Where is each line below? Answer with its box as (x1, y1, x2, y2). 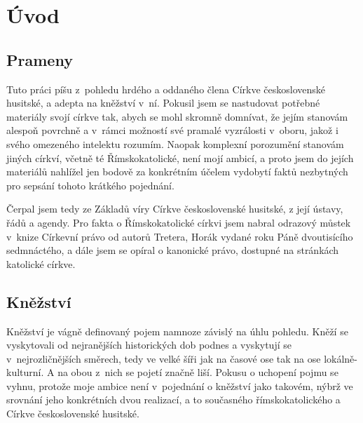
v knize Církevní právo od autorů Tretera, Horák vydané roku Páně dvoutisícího (6, 229, 353, 243)
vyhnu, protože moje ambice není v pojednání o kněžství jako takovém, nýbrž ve (6, 378, 353, 393)
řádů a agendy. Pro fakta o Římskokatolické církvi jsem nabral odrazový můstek (6, 215, 351, 229)
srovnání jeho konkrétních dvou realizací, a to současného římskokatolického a (6, 392, 341, 407)
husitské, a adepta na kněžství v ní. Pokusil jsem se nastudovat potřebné (6, 95, 320, 110)
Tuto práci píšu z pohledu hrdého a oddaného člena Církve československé (6, 81, 326, 96)
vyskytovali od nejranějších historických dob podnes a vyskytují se (6, 337, 292, 352)
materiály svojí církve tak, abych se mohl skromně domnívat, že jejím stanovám (6, 109, 348, 123)
